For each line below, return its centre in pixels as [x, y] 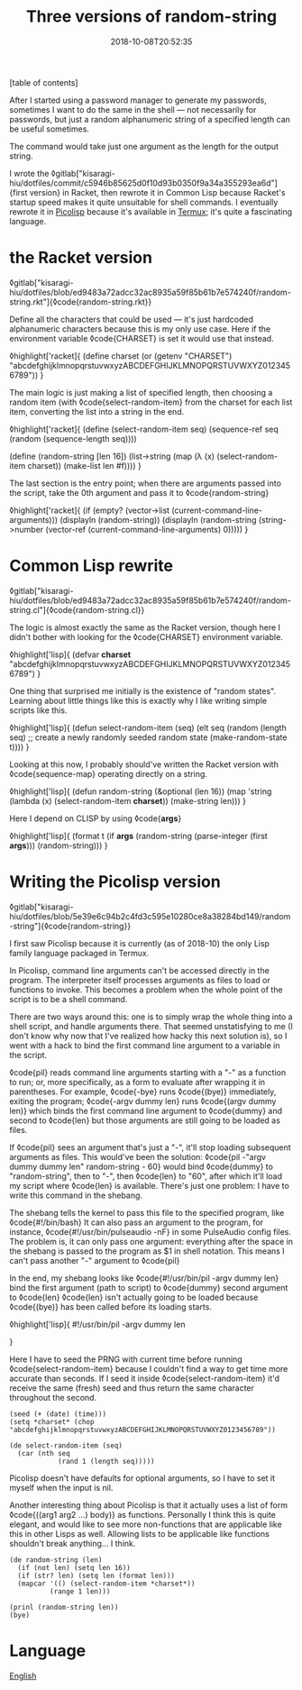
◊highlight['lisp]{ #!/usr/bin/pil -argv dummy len [97, 1324]
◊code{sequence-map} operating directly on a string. [108, 773]
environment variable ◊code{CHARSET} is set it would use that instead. [142, 338]
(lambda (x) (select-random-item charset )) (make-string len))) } [128, 800]
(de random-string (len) [56, 1560]
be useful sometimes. [50, 129]
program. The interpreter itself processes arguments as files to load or [140, 980]
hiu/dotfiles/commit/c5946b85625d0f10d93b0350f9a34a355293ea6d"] [143, 183]
